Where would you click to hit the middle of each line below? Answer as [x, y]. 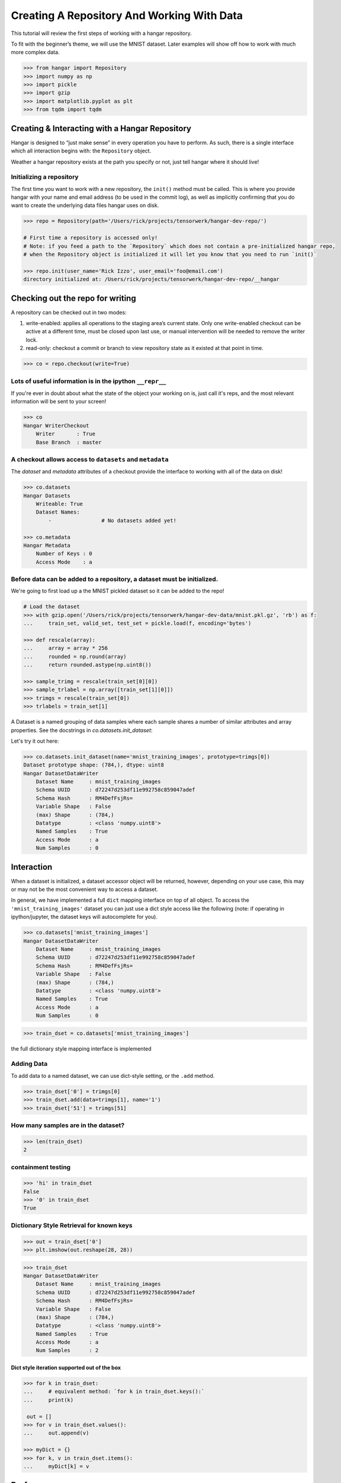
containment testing [41, 1167]
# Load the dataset [52, 607]
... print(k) [49, 1400]
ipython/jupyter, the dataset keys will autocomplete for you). [84, 917]
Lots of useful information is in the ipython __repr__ [89, 381]
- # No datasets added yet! [112, 520]
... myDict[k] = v [56, 1466]
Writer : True [66, 434]
